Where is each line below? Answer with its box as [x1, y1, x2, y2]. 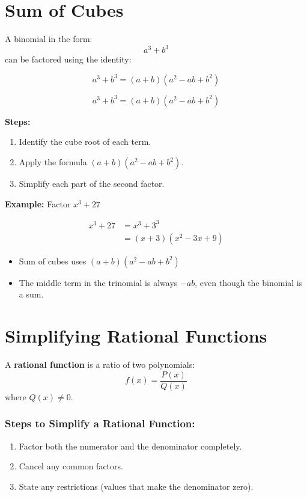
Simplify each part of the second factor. [19, 177, 165, 189]
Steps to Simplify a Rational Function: [5, 416, 195, 431]
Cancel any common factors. [19, 460, 123, 472]
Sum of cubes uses [19, 254, 87, 267]
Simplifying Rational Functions [5, 323, 267, 348]
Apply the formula [19, 156, 87, 168]
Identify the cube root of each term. [19, 135, 151, 148]
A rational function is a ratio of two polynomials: [5, 358, 195, 371]
